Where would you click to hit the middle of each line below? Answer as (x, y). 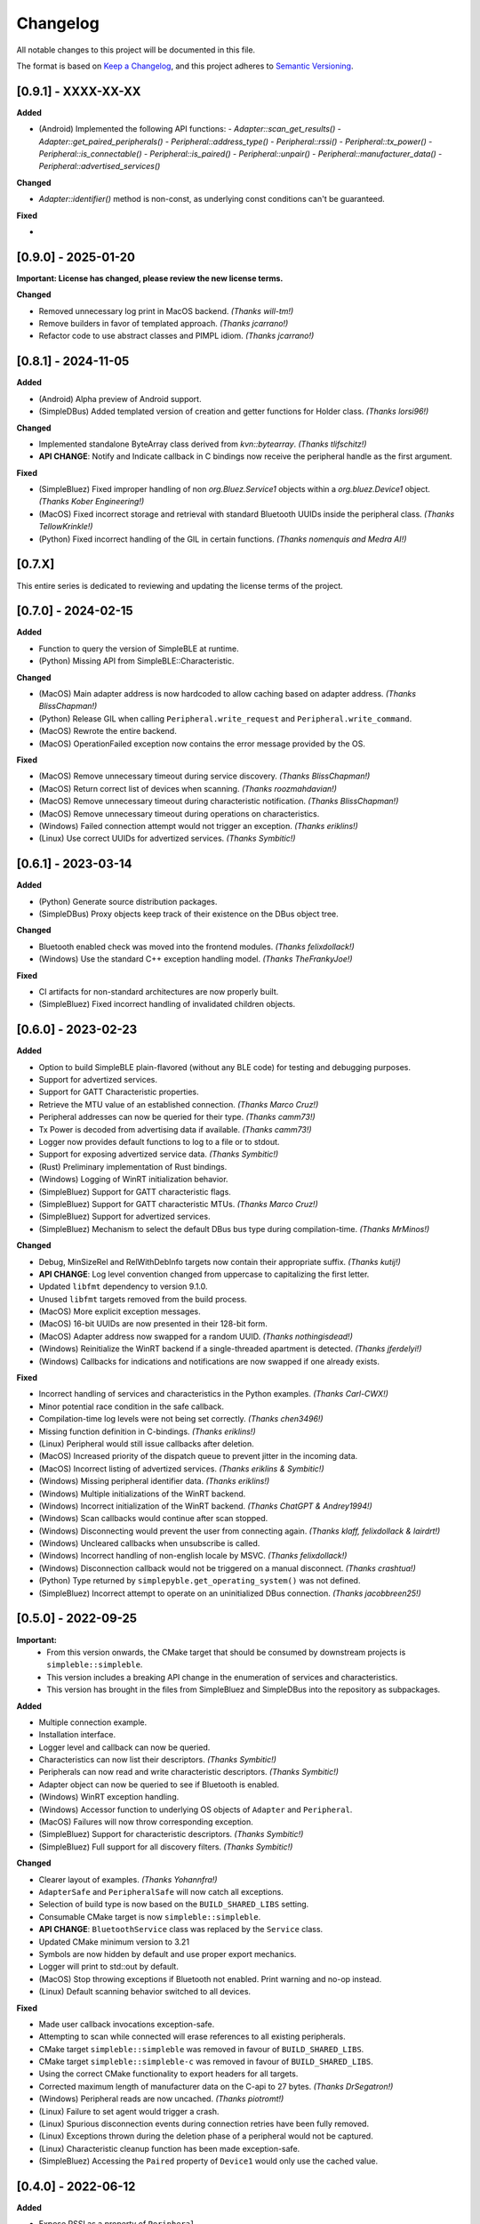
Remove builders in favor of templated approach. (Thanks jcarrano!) (164, 324)
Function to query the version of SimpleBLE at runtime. (139, 649)
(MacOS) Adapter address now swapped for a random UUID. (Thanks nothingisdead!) (196, 1336)
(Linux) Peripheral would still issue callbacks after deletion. (147, 1443)
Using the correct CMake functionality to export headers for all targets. (168, 2074)
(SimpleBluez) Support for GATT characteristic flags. (135, 1191)
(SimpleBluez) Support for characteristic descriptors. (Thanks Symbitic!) (171, 1834)
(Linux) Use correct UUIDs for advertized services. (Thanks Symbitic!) (167, 838)
